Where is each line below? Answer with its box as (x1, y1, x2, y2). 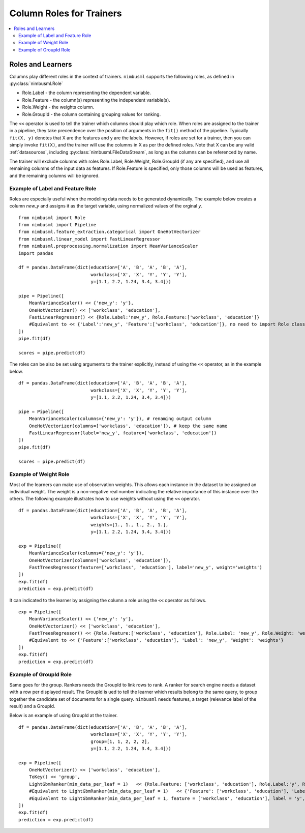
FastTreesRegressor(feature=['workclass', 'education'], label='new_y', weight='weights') (28, 564, 263, 570)
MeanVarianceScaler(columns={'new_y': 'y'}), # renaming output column (28, 416, 211, 422)
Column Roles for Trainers (9, 8, 122, 19)
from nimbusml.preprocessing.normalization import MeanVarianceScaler (18, 243, 198, 249)
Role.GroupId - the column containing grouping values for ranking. (22, 111, 161, 117)
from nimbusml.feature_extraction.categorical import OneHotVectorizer (18, 229, 201, 235)
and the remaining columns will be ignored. (9, 172, 100, 178)
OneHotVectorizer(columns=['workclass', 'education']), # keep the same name (28, 423, 228, 429)
